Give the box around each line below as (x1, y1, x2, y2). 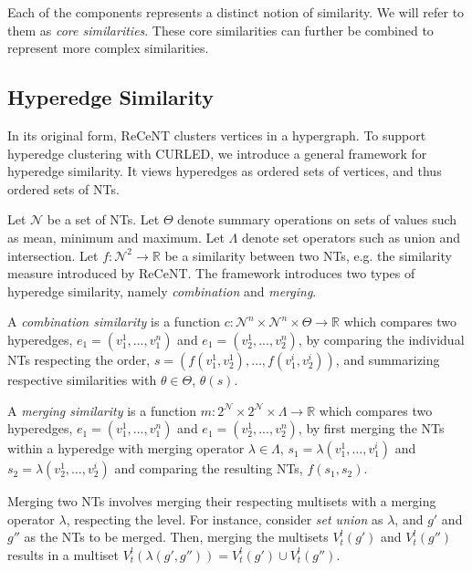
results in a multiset (7, 545, 119, 564)
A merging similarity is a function (7, 400, 197, 420)
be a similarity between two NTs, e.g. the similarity (164, 245, 452, 265)
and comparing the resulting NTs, (114, 459, 303, 478)
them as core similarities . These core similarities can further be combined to (7, 20, 434, 39)
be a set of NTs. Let (47, 210, 160, 229)
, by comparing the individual (298, 329, 465, 348)
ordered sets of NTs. (7, 179, 120, 198)
